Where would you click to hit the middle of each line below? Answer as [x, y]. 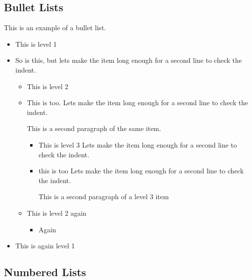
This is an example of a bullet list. [55, 28]
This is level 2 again [57, 213]
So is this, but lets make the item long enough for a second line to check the [128, 60]
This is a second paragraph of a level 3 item [104, 196]
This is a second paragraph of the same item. [94, 128]
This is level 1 [36, 44]
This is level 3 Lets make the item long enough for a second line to [138, 144]
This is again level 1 [45, 246]
